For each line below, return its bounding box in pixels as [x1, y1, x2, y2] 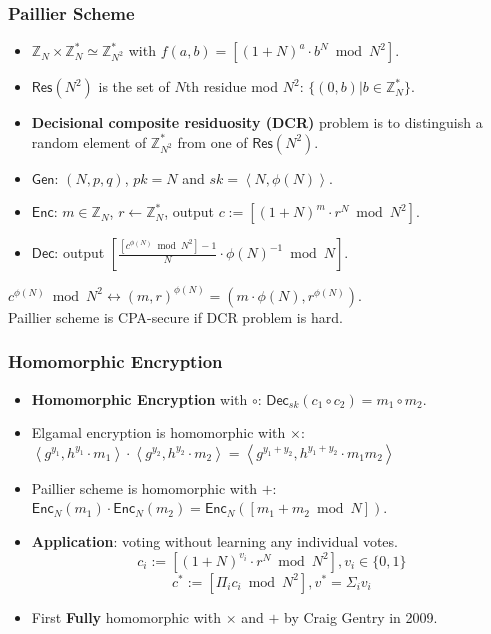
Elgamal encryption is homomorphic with [31, 422, 286, 443]
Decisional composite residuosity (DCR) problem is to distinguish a [31, 112, 483, 133]
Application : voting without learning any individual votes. [31, 531, 398, 552]
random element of [31, 131, 147, 152]
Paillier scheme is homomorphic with [31, 477, 257, 498]
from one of [177, 131, 248, 152]
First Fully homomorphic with [31, 606, 221, 627]
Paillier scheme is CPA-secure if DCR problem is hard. [8, 306, 343, 327]
